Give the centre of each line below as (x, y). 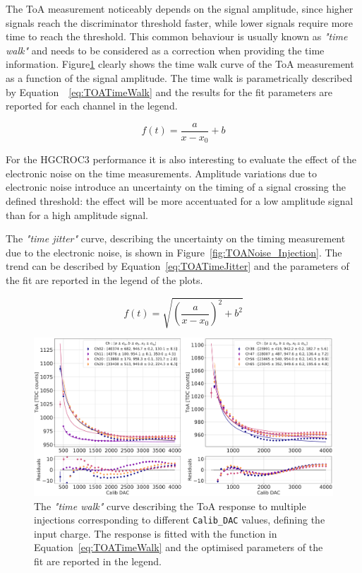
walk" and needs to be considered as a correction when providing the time (165, 50)
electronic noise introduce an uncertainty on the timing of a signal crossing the (176, 187)
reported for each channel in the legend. (92, 106)
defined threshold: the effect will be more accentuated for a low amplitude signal (180, 201)
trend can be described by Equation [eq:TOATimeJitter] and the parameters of (177, 266)
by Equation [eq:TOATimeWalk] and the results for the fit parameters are (169, 91)
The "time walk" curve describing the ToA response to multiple (170, 506)
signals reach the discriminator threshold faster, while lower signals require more (180, 22)
